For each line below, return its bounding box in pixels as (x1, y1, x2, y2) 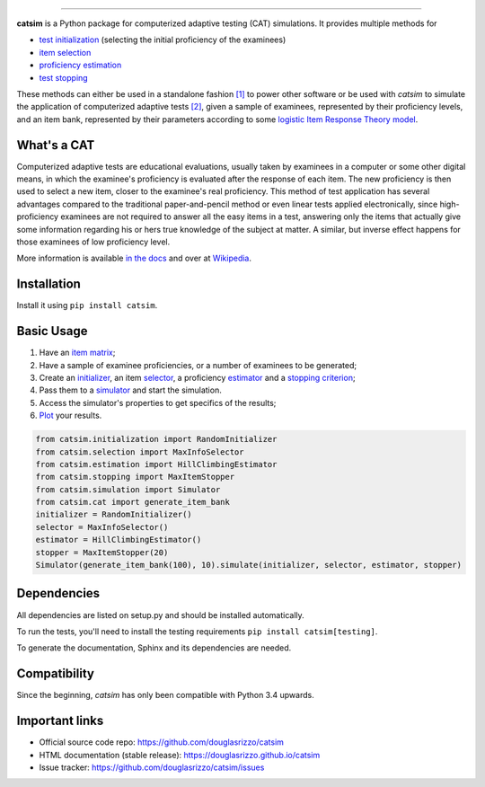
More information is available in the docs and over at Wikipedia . (16, 252, 251, 264)
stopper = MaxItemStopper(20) (35, 547, 169, 557)
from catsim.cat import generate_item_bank (35, 497, 231, 508)
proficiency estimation (39, 59, 122, 71)
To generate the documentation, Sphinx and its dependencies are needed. (16, 642, 292, 653)
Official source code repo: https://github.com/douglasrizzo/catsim (39, 737, 285, 747)
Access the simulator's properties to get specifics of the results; (39, 397, 277, 408)
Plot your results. (39, 410, 102, 421)
